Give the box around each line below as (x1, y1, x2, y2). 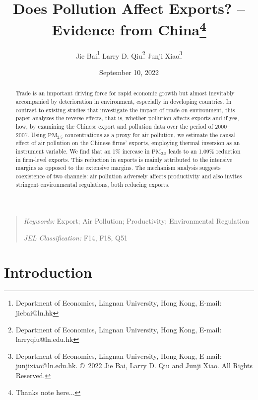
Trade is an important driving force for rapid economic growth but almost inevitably (15, 89, 235, 97)
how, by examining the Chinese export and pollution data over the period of (15, 122, 213, 130)
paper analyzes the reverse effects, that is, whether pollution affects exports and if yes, (15, 114, 239, 122)
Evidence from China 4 (52, 17, 206, 40)
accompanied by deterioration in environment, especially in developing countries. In (15, 97, 232, 105)
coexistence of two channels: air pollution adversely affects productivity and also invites (15, 171, 242, 180)
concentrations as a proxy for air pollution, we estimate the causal (64, 130, 236, 139)
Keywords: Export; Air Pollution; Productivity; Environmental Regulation (23, 216, 249, 226)
